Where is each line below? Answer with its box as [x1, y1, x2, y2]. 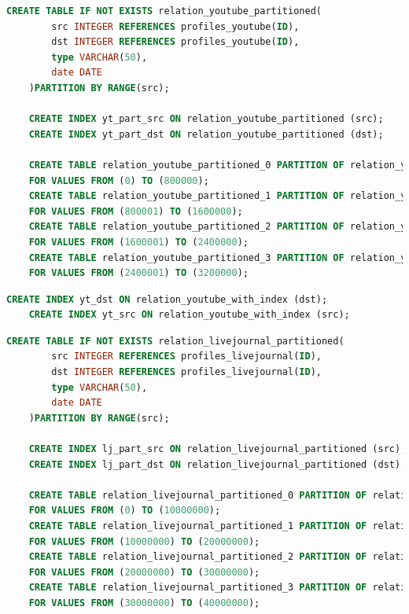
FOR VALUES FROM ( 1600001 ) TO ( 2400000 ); [28, 236, 249, 248]
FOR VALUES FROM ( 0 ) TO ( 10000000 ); [28, 505, 221, 517]
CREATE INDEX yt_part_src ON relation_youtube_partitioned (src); [28, 113, 384, 125]
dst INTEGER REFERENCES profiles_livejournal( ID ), [51, 366, 322, 378]
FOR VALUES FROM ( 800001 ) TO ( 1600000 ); [28, 205, 243, 217]
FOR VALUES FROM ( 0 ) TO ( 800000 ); [28, 175, 209, 186]
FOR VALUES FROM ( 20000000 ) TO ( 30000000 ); [28, 566, 260, 578]
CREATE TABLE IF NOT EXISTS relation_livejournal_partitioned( [6, 335, 345, 347]
